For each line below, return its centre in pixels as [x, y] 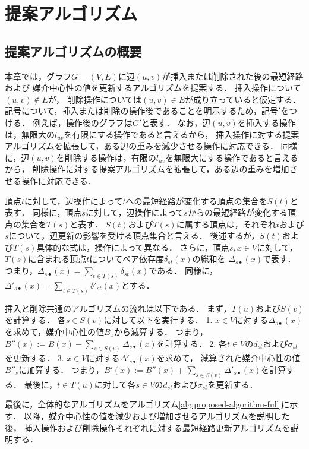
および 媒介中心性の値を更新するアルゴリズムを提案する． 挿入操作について [153, 88]
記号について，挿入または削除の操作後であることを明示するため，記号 [141, 111]
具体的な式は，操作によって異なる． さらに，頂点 [133, 247]
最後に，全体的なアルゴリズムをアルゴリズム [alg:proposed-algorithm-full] [143, 404]
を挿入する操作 [267, 122]
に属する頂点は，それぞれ [226, 224]
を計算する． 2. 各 [192, 343]
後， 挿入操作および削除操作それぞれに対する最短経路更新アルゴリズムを [148, 427]
